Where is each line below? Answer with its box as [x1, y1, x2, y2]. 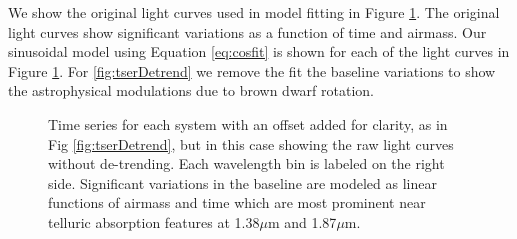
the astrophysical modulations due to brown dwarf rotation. [8, 80, 374, 101]
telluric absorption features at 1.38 [48, 211, 260, 232]
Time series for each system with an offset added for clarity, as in [48, 113, 448, 134]
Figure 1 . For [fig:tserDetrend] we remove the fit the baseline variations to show [8, 60, 496, 81]
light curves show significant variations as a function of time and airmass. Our [8, 21, 487, 42]
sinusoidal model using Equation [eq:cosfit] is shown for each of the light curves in [8, 41, 510, 62]
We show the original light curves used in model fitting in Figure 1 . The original [8, 2, 500, 22]
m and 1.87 [267, 211, 337, 232]
